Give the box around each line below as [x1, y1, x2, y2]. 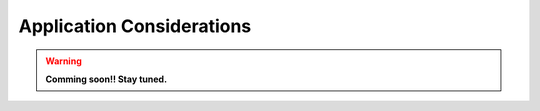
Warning [45, 55, 82, 67]
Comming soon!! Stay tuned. [45, 73, 168, 85]
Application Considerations [18, 15, 252, 37]
